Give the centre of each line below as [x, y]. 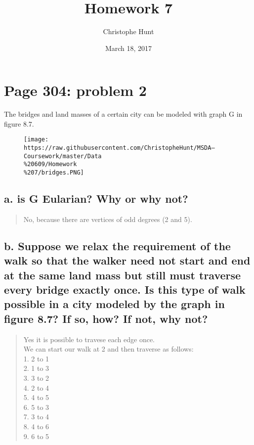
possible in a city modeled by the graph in [114, 304]
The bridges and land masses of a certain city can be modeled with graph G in [123, 114]
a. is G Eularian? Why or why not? [96, 199]
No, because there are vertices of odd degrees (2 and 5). [108, 219]
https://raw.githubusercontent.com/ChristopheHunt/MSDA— [119, 148]
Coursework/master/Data [63, 156]
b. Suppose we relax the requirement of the [117, 245]
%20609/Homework [50, 164]
